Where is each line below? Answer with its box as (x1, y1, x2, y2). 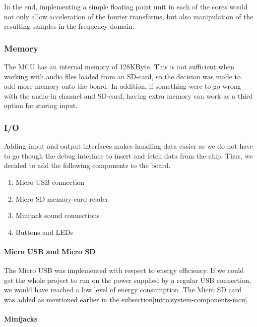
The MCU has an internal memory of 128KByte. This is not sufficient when (4, 61, 235, 71)
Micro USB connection (15, 176, 85, 187)
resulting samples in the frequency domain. (4, 21, 134, 31)
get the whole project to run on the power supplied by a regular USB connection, (4, 274, 251, 285)
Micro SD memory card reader (15, 193, 109, 204)
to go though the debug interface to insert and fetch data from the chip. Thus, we (4, 150, 253, 161)
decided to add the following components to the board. (4, 160, 171, 170)
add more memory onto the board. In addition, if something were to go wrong (4, 81, 241, 91)
